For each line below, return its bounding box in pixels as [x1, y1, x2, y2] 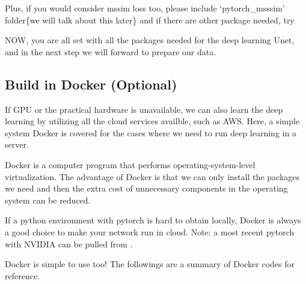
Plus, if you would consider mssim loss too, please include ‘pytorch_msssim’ [5, 2, 285, 14]
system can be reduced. [5, 193, 91, 206]
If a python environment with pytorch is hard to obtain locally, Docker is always [5, 214, 301, 226]
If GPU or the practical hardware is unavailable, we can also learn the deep [5, 103, 283, 115]
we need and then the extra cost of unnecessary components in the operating [5, 182, 288, 195]
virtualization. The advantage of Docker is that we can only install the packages [5, 170, 300, 183]
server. [5, 138, 29, 151]
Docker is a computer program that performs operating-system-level [5, 158, 256, 171]
